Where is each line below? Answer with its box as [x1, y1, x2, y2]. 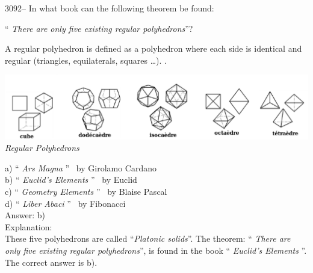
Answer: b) [5, 209, 46, 221]
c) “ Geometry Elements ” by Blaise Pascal [5, 185, 167, 198]
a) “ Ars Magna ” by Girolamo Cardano [5, 161, 157, 174]
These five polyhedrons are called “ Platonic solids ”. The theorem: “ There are [5, 232, 291, 245]
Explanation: [5, 220, 52, 233]
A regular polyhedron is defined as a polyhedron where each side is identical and [5, 42, 302, 55]
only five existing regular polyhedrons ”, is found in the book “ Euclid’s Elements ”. [5, 244, 307, 257]
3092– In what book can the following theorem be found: [5, 2, 214, 14]
